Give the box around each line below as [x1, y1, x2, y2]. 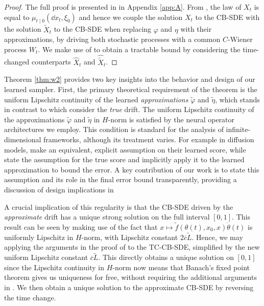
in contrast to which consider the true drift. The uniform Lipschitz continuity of [4, 104, 254, 115]
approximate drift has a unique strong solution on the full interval [4, 211, 210, 222]
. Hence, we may [191, 231, 243, 242]
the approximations [4, 114, 65, 124]
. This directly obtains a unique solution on [98, 252, 234, 263]
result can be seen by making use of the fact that [4, 221, 158, 232]
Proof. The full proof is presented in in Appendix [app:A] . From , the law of [4, 2, 242, 12]
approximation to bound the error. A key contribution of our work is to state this [4, 164, 259, 174]
